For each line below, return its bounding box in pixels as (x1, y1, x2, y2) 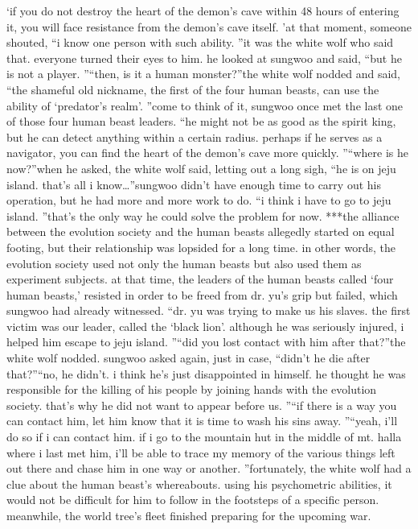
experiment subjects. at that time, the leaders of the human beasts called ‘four (6, 271, 394, 287)
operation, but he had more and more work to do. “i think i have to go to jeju (6, 192, 391, 209)
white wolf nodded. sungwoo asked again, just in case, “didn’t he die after (6, 349, 371, 366)
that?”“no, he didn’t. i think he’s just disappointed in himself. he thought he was (6, 365, 406, 382)
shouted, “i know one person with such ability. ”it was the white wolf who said (6, 34, 394, 51)
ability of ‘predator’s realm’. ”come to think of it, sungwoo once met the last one (6, 97, 404, 114)
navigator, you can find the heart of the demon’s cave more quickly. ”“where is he (6, 144, 409, 161)
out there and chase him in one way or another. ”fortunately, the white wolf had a (6, 460, 412, 477)
